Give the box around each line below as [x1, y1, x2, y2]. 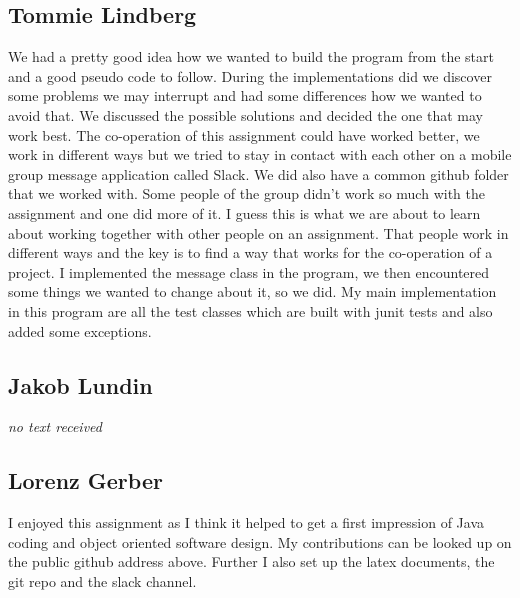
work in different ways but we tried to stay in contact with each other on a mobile [8, 144, 512, 165]
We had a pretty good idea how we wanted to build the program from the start [8, 46, 494, 67]
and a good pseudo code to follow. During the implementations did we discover [8, 65, 492, 86]
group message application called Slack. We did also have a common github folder [8, 163, 509, 184]
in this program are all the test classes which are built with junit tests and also [8, 300, 493, 321]
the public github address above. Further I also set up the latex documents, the [8, 551, 495, 572]
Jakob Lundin [8, 369, 153, 400]
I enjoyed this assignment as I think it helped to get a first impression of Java [8, 512, 484, 533]
